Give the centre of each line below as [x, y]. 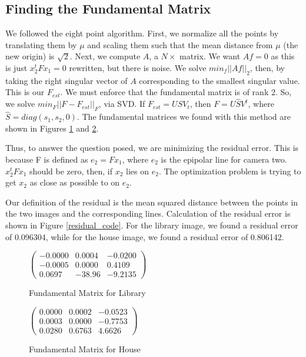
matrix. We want [210, 56]
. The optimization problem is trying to [230, 171]
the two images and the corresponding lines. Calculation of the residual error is [148, 213]
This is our [25, 92]
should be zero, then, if [71, 171]
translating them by [41, 44]
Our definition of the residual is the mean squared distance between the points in [152, 202]
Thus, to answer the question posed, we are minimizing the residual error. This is [152, 148]
